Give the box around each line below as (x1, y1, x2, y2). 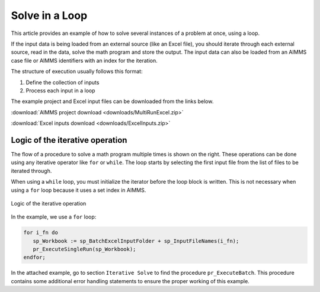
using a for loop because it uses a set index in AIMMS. (11, 187, 146, 194)
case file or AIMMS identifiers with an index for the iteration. (11, 57, 158, 64)
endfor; (23, 254, 46, 261)
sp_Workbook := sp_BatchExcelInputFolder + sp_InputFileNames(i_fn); (33, 238, 239, 244)
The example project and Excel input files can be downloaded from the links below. (11, 98, 214, 105)
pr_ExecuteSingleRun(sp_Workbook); (33, 246, 136, 253)
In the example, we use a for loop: (11, 213, 97, 220)
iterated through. (11, 167, 52, 174)
